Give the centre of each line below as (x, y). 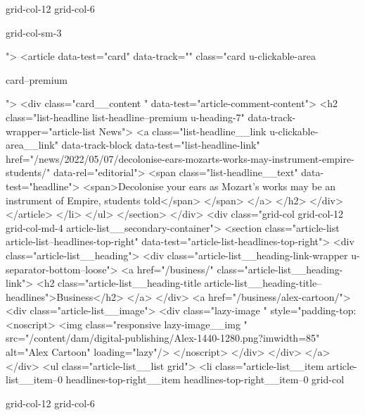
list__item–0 (34, 379)
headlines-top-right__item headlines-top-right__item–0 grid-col (205, 379)
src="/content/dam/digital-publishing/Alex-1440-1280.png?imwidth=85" (163, 338)
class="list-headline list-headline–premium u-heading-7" (125, 117)
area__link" (32, 145)
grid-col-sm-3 (34, 32)
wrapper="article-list (51, 131)
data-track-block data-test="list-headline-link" (161, 145)
